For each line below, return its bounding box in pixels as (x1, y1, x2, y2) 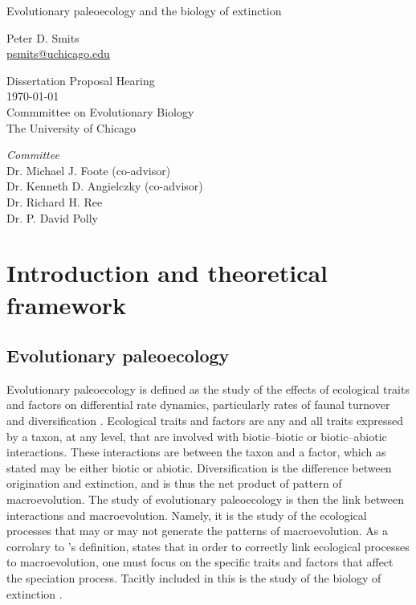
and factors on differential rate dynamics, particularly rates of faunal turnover (6, 396, 390, 413)
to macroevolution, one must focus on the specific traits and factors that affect (6, 554, 394, 570)
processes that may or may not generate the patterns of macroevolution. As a (6, 522, 388, 539)
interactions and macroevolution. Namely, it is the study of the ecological (6, 506, 367, 523)
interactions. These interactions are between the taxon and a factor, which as (6, 444, 386, 460)
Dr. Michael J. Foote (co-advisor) (6, 161, 171, 178)
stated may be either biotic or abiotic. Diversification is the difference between (6, 459, 392, 476)
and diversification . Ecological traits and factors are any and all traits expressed (6, 412, 404, 429)
